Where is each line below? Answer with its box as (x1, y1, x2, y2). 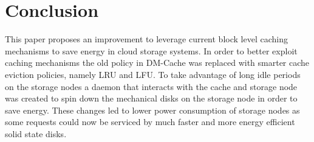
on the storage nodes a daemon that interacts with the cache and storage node (5, 80, 298, 92)
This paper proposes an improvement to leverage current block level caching (5, 33, 288, 45)
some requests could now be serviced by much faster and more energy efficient (5, 115, 295, 128)
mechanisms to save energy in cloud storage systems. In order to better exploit (5, 44, 298, 57)
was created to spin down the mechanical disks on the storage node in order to (5, 92, 298, 105)
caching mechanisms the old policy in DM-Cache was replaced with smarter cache (5, 56, 310, 69)
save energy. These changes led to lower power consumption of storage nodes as (5, 103, 300, 116)
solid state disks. (5, 127, 67, 140)
